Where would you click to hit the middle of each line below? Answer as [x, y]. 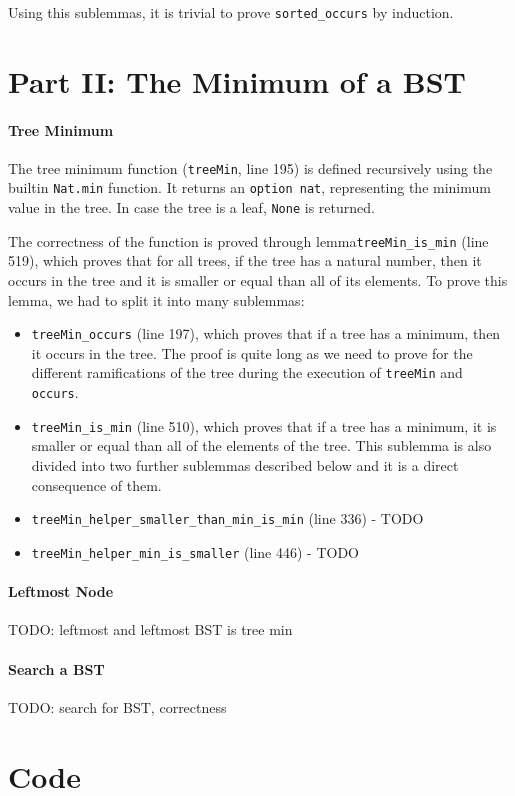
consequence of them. [96, 484]
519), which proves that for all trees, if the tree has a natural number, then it [245, 260]
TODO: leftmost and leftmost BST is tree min [150, 629]
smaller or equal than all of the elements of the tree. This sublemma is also [261, 445]
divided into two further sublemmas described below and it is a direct [245, 465]
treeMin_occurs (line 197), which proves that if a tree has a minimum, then [266, 333]
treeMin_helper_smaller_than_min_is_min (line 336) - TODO [227, 518]
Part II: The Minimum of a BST [237, 80]
